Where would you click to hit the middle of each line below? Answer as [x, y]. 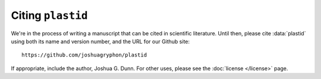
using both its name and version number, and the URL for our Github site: [100, 41]
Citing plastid [49, 15]
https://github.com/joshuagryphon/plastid [84, 55]
